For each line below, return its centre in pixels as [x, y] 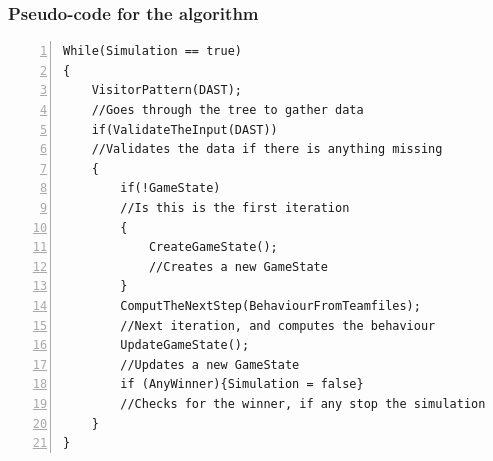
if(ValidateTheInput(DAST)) [184, 129]
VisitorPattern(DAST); [166, 90]
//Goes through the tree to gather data [227, 110]
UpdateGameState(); [185, 345]
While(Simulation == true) [152, 51]
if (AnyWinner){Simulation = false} [242, 384]
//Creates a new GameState [238, 266]
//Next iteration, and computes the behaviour [278, 325]
